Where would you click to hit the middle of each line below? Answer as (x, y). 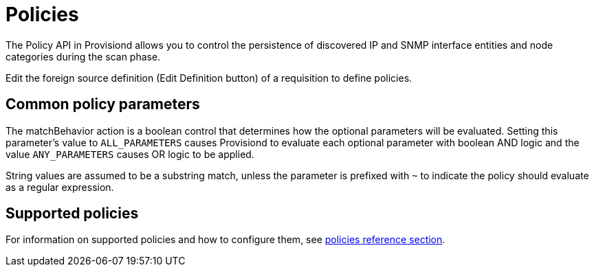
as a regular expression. (60, 187)
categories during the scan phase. (83, 56)
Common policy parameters (103, 104)
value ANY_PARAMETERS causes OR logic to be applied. (130, 154)
